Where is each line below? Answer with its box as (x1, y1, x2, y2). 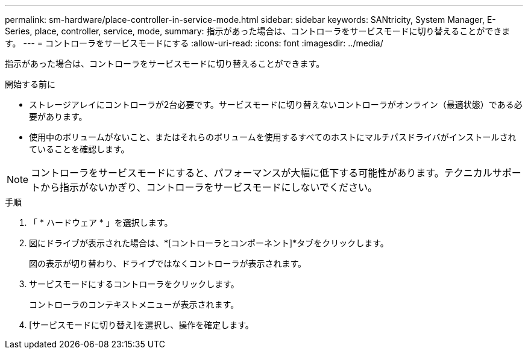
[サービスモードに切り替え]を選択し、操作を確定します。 (29, 320, 254, 330)
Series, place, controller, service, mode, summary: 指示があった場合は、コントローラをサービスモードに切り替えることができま (5, 26, 511, 36)
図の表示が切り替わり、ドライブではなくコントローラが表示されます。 (29, 258, 307, 269)
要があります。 (29, 111, 87, 122)
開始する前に (5, 79, 55, 89)
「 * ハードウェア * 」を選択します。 (29, 217, 173, 228)
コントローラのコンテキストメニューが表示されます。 (29, 299, 239, 309)
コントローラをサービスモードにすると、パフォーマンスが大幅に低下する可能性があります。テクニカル (31, 167, 492, 179)
